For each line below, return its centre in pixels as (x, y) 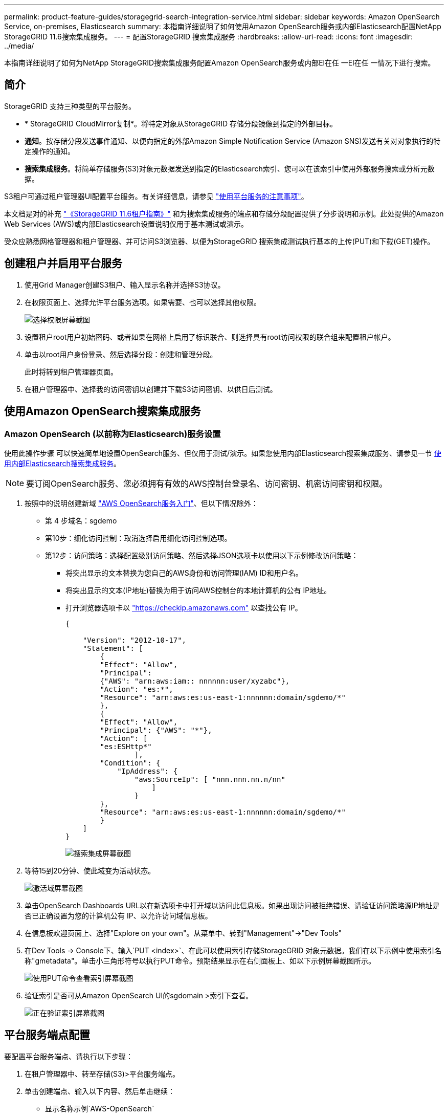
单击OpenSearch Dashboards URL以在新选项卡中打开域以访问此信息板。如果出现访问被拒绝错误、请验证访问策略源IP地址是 (232, 905)
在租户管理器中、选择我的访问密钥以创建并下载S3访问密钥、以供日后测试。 (151, 389)
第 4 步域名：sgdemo (81, 520)
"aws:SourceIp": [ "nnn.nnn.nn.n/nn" (210, 779)
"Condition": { (130, 763)
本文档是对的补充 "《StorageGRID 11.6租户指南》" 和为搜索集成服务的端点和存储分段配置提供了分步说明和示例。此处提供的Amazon (224, 213)
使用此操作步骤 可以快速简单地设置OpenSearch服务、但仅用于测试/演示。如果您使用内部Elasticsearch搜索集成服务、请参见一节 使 (223, 453)
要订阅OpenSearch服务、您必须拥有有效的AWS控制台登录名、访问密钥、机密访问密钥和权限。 (207, 483)
